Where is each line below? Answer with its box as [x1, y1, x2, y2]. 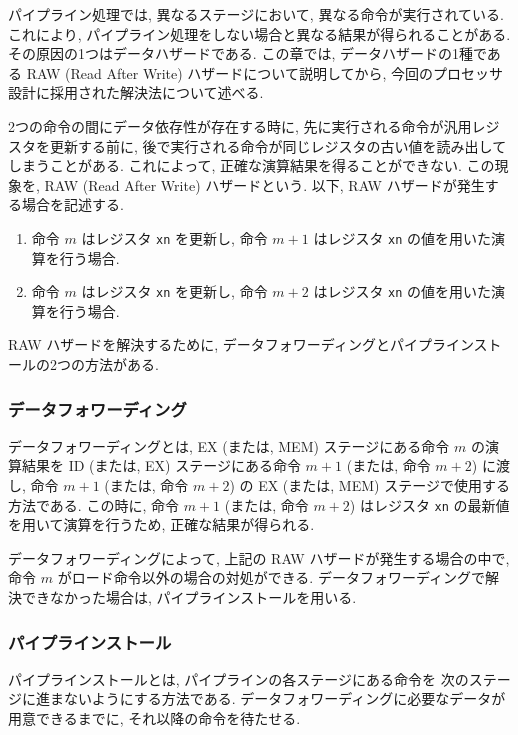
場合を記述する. [21, 194, 124, 215]
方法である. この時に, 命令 [8, 494, 179, 515]
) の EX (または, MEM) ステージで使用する [229, 475, 510, 496]
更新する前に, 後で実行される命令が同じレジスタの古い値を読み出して [49, 135, 507, 156]
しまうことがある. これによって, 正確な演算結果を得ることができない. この [8, 155, 495, 176]
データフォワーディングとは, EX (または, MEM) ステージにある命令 [8, 435, 450, 456]
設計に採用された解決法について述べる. [8, 82, 264, 103]
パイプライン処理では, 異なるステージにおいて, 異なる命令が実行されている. [8, 4, 504, 24]
